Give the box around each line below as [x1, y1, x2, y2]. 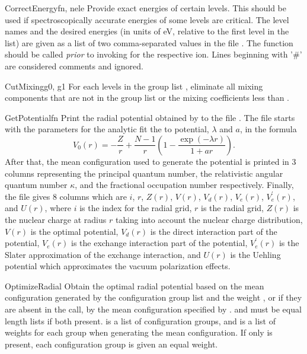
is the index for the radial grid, [79, 202, 192, 214]
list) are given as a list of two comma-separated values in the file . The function [5, 36, 293, 49]
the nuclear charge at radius [5, 213, 107, 225]
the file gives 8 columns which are [5, 190, 127, 202]
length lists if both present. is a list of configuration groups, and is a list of [5, 314, 276, 327]
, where [44, 202, 71, 214]
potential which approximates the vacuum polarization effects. [5, 260, 231, 272]
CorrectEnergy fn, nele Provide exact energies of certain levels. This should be [5, 2, 286, 14]
